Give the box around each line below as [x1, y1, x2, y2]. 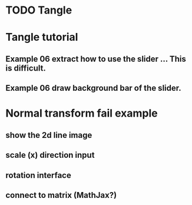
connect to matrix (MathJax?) [5, 190, 117, 200]
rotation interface [5, 170, 71, 180]
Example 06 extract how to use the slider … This [5, 54, 186, 64]
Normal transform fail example [5, 107, 158, 120]
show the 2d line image [5, 130, 92, 140]
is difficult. [5, 63, 47, 73]
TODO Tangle [5, 4, 72, 17]
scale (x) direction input [5, 150, 95, 160]
